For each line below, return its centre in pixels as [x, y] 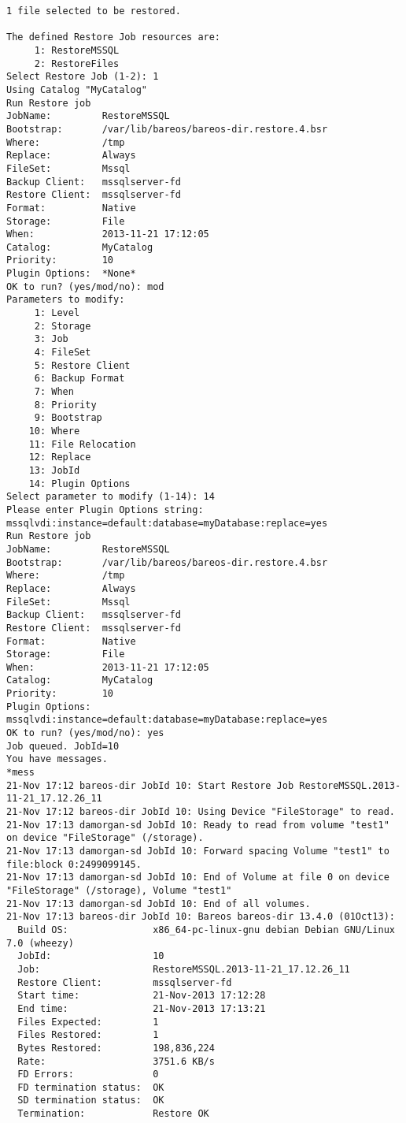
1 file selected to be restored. [94, 11]
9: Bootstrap [68, 418]
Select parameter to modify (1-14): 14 [111, 497]
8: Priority [65, 405]
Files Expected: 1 [88, 1022]
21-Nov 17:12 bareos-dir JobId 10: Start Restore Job [150, 785]
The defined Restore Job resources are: [114, 37]
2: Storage [63, 326]
